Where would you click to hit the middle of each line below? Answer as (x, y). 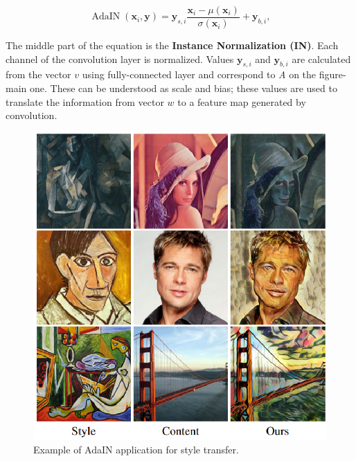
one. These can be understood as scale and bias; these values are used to (183, 88)
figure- (332, 74)
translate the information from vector (85, 101)
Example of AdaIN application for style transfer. (136, 450)
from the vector (38, 74)
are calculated (321, 58)
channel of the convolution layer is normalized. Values (120, 58)
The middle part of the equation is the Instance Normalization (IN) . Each (172, 45)
